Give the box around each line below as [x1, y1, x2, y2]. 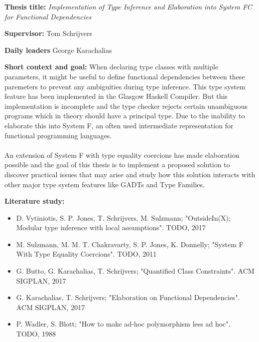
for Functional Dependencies [4, 11, 92, 21]
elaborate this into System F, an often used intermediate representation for [4, 120, 234, 130]
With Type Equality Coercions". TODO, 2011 [16, 249, 157, 259]
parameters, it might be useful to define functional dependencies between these [4, 71, 245, 81]
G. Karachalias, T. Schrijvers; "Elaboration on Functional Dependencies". [16, 292, 240, 303]
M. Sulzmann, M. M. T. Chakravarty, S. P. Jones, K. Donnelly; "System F [16, 239, 244, 249]
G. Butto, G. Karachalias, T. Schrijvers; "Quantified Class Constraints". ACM [16, 266, 255, 276]
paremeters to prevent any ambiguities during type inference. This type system [4, 81, 246, 91]
